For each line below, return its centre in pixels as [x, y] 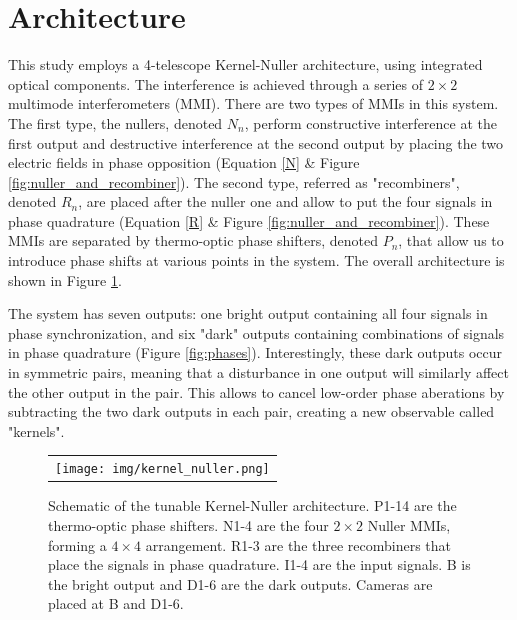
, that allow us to [451, 240]
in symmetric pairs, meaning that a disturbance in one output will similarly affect [258, 372]
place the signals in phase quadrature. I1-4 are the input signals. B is [259, 564]
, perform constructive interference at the [370, 122]
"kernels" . [36, 430]
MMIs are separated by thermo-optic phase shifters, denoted [193, 240]
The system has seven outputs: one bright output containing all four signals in [248, 313]
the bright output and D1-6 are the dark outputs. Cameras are [240, 583]
